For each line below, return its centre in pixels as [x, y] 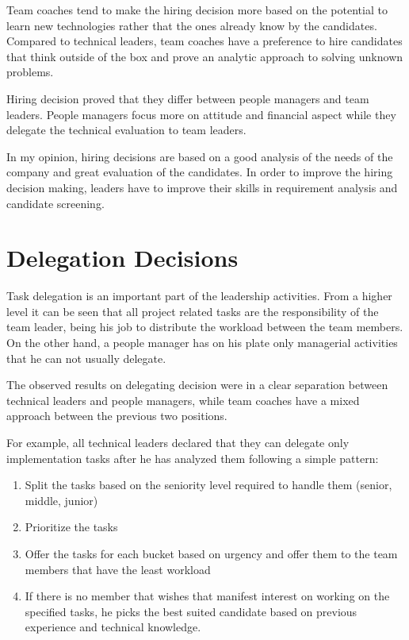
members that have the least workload [118, 569]
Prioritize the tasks [71, 527]
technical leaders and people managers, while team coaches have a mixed [183, 400]
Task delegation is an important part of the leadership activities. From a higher [199, 296]
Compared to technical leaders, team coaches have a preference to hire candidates [204, 41]
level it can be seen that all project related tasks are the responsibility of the [193, 311]
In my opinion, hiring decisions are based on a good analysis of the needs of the [200, 156]
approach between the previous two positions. [117, 416]
